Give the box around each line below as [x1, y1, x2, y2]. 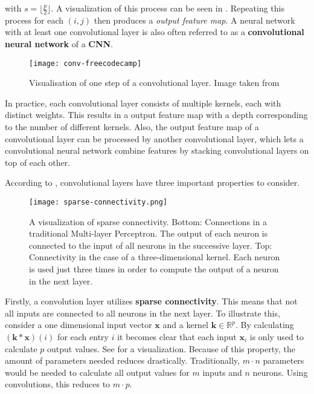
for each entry [57, 330, 109, 343]
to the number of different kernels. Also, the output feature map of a [5, 120, 259, 133]
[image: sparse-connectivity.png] [29, 198, 168, 207]
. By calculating [235, 318, 294, 331]
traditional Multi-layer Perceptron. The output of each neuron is [29, 227, 268, 240]
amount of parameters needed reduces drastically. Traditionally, [5, 354, 240, 367]
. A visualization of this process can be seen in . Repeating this [51, 2, 284, 14]
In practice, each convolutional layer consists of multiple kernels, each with [5, 96, 281, 109]
